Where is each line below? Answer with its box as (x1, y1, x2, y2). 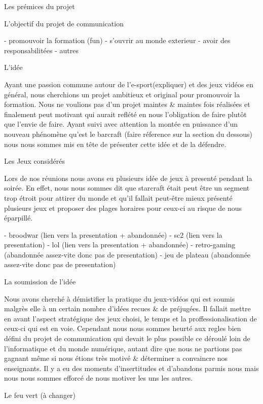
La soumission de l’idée (4, 276, 76, 287)
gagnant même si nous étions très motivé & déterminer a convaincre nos (4, 353, 228, 363)
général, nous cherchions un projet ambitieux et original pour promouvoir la (4, 89, 240, 99)
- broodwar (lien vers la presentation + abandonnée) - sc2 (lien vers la (4, 229, 222, 240)
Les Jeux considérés (4, 156, 65, 166)
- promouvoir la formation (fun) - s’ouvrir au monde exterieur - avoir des (4, 35, 231, 46)
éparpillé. (4, 212, 33, 223)
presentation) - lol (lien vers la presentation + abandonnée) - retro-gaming (4, 239, 236, 250)
